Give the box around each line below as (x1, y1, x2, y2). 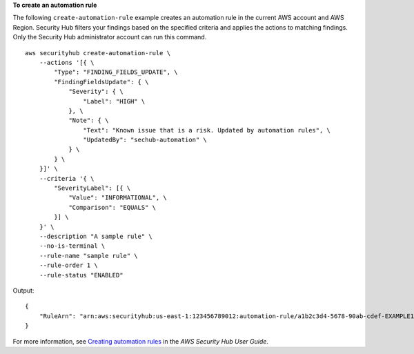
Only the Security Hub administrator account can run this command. (12, 33, 207, 41)
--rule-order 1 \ (39, 262, 98, 269)
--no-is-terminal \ (39, 242, 106, 250)
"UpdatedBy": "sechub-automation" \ (83, 136, 207, 144)
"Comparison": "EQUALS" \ (68, 204, 157, 211)
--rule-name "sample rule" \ (39, 252, 138, 259)
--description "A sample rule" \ (39, 232, 153, 240)
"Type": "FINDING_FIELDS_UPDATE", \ (54, 68, 179, 76)
